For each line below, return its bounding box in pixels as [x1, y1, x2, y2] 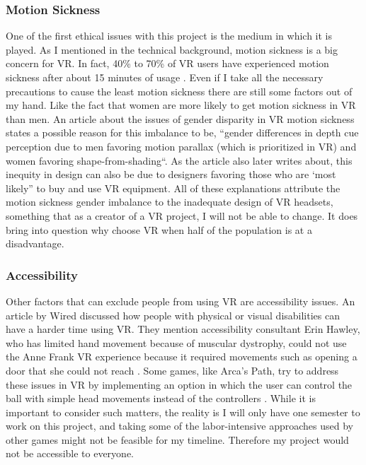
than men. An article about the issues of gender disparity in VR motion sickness [6, 111, 355, 126]
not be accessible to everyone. [6, 446, 134, 461]
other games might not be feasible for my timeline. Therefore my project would [6, 432, 349, 447]
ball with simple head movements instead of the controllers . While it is [6, 391, 316, 406]
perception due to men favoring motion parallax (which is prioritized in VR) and [6, 139, 357, 153]
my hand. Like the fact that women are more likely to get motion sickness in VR [6, 98, 356, 112]
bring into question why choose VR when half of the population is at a [6, 222, 312, 237]
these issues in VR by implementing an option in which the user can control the [6, 377, 353, 392]
